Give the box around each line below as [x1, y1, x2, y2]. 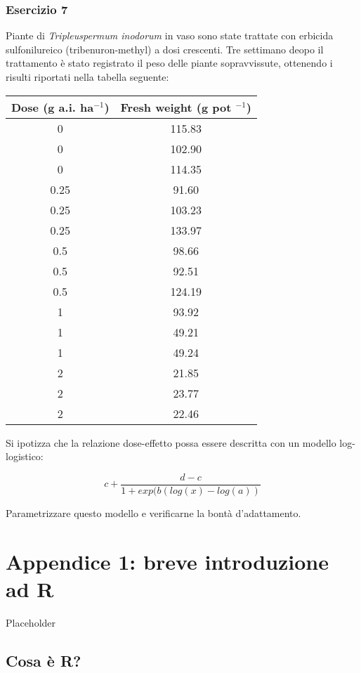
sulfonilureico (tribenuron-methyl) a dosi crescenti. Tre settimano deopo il [6, 41, 324, 56]
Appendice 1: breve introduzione [6, 547, 329, 575]
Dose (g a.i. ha [11, 98, 94, 115]
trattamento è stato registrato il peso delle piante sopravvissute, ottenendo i [6, 55, 333, 70]
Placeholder [6, 615, 56, 629]
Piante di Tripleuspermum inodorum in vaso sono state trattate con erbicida [6, 28, 334, 43]
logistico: [6, 449, 44, 464]
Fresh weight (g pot [120, 98, 232, 115]
